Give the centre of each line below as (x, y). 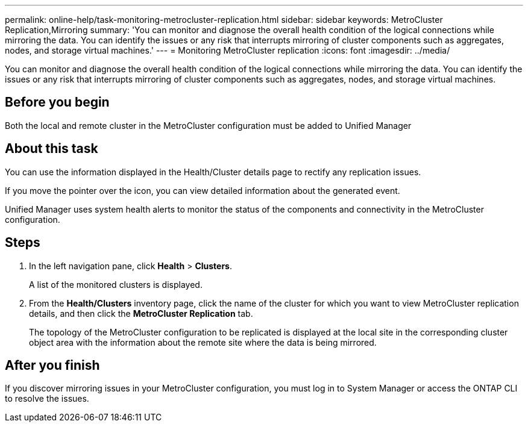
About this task (52, 149)
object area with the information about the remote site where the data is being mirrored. (203, 342)
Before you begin (57, 102)
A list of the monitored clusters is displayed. (116, 284)
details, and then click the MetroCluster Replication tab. (141, 313)
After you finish (52, 365)
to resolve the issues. (47, 399)
